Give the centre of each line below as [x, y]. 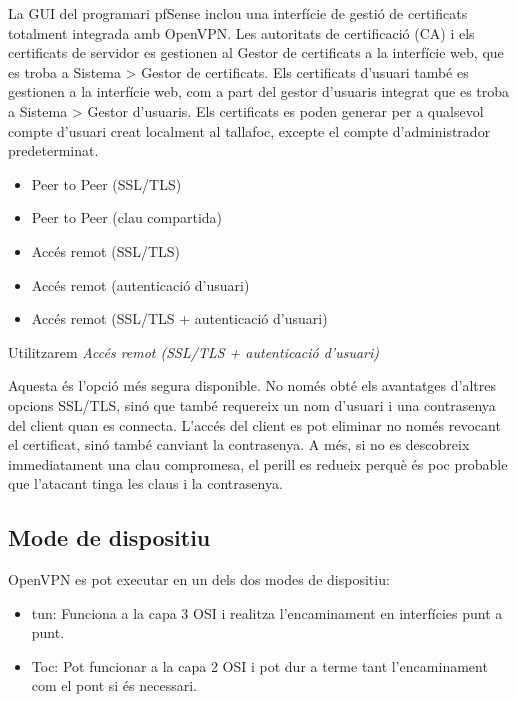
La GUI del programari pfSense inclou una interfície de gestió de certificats [238, 13]
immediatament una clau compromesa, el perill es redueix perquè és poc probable [258, 463]
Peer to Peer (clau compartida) [127, 217]
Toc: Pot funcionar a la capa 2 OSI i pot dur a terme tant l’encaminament [259, 665]
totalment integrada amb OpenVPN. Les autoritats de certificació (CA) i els [241, 32]
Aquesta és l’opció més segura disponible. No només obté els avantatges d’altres [252, 385]
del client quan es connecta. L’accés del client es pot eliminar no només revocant [254, 424]
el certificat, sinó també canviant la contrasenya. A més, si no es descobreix [239, 444]
